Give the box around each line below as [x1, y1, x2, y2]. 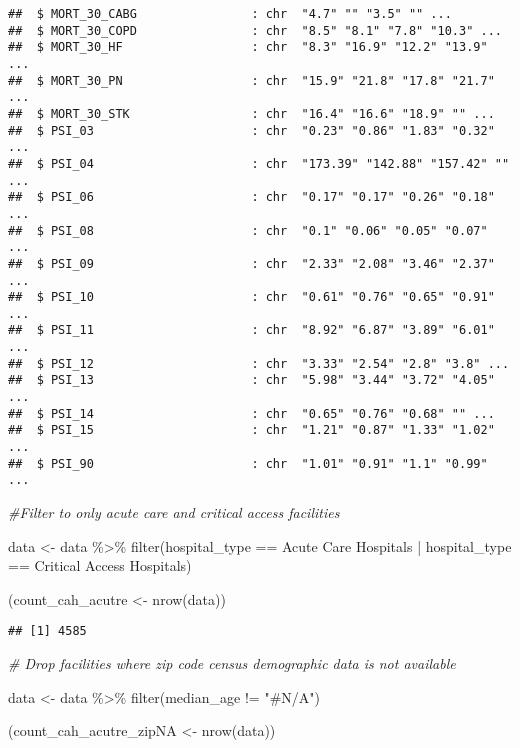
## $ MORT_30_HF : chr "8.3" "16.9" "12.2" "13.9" [8, 40, 488, 55]
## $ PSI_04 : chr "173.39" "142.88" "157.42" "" [8, 156, 510, 171]
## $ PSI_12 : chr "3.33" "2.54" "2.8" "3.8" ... [8, 356, 510, 371]
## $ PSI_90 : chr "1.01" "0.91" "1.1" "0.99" [8, 456, 488, 471]
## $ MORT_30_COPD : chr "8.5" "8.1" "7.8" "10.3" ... [8, 23, 502, 38]
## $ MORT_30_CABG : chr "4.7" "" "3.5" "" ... [8, 7, 452, 21]
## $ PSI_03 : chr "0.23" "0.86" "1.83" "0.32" [8, 123, 495, 138]
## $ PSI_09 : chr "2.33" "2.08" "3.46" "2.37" [8, 256, 495, 271]
